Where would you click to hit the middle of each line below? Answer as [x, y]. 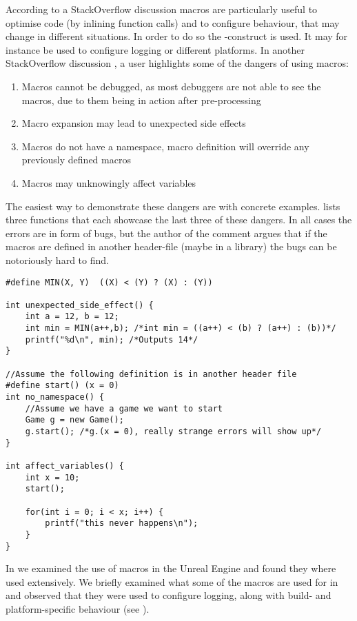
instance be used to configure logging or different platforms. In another [155, 49]
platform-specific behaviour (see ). [78, 609]
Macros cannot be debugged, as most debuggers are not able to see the [171, 86]
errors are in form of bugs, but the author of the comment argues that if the [166, 233]
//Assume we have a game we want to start [124, 408]
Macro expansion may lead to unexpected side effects [134, 123]
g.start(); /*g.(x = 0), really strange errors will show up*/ [173, 432]
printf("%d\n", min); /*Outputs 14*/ [112, 339]
